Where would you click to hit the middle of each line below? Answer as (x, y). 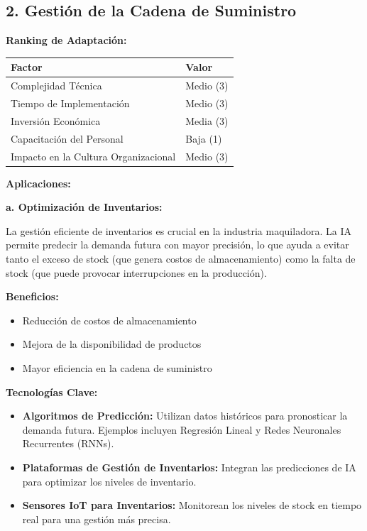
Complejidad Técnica (56, 86)
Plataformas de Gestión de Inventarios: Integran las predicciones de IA (189, 467)
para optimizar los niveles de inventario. (109, 481)
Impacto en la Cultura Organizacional (93, 156)
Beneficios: (32, 296)
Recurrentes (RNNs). (68, 443)
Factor (27, 67)
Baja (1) (204, 138)
